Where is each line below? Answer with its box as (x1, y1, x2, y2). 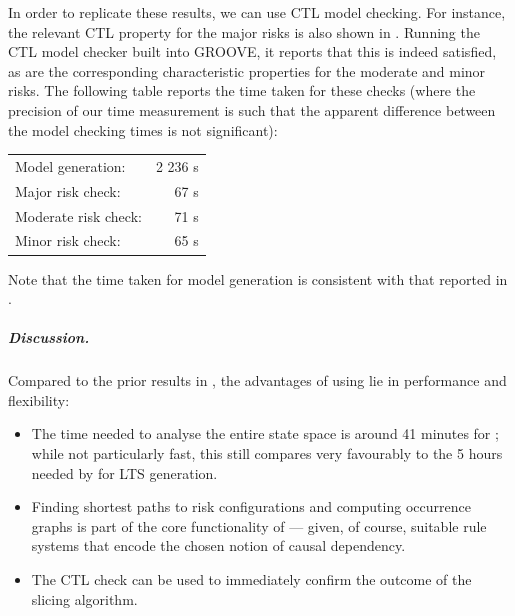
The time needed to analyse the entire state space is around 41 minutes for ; (31, 423, 499, 444)
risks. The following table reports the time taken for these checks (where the (8, 80, 476, 101)
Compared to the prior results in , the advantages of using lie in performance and (8, 370, 507, 391)
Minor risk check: (15, 230, 121, 251)
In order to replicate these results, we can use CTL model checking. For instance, (8, 2, 506, 22)
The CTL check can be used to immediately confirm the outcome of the (31, 569, 472, 590)
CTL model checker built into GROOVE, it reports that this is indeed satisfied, (8, 41, 497, 62)
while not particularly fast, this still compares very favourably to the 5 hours (31, 443, 503, 464)
